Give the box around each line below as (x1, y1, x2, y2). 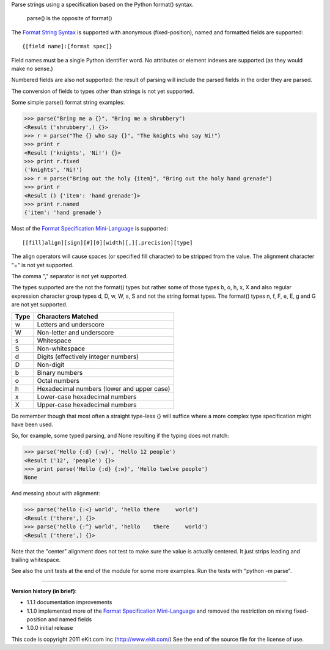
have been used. (11, 421, 54, 428)
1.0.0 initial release (26, 624, 73, 632)
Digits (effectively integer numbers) (37, 352, 139, 361)
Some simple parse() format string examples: (11, 98, 125, 106)
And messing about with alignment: (11, 490, 100, 497)
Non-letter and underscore (37, 328, 114, 336)
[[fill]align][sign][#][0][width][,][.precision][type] (22, 239, 193, 246)
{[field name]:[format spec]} (22, 43, 113, 50)
